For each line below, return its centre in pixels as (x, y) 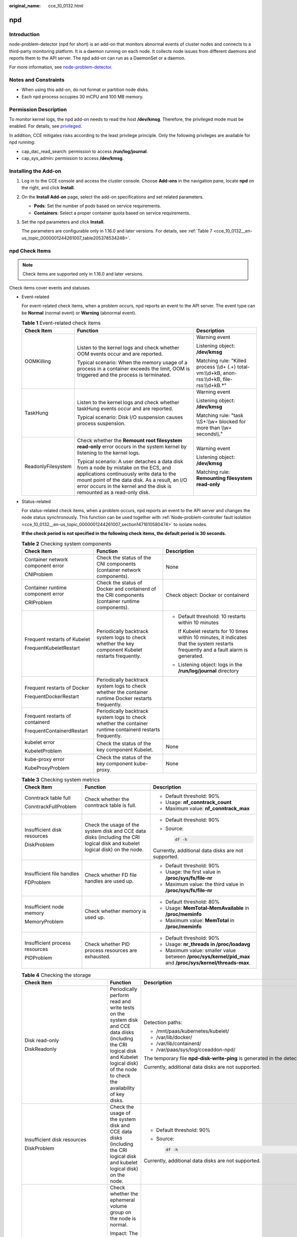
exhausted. (98, 956)
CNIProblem (39, 574)
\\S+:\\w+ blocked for (221, 422)
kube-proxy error (45, 759)
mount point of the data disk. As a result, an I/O (132, 480)
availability (122, 1088)
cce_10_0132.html (66, 6)
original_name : (25, 6)
